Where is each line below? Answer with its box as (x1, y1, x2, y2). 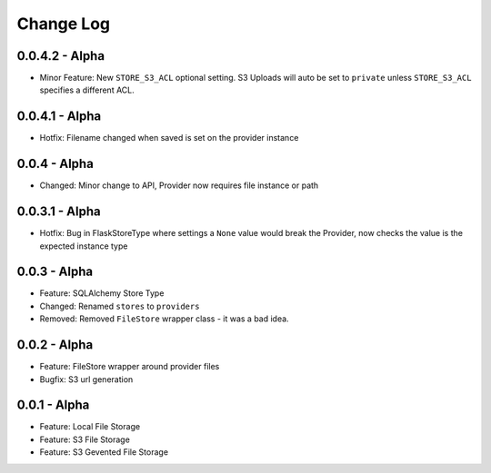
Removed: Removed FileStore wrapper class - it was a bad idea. (39, 313, 290, 324)
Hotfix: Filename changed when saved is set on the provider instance (39, 133, 299, 143)
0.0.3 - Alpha (16, 264, 94, 280)
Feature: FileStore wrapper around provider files (39, 361, 220, 372)
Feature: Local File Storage (39, 421, 141, 432)
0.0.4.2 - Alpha (16, 48, 105, 64)
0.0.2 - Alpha (16, 337, 94, 353)
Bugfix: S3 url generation (39, 373, 134, 385)
